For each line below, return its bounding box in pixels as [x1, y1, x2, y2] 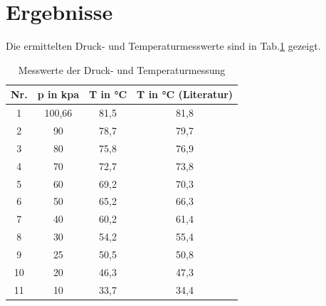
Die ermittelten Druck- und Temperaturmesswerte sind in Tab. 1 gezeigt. [6, 38, 321, 53]
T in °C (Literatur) [137, 87, 233, 102]
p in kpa [37, 87, 80, 102]
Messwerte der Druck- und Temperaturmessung [18, 62, 226, 77]
